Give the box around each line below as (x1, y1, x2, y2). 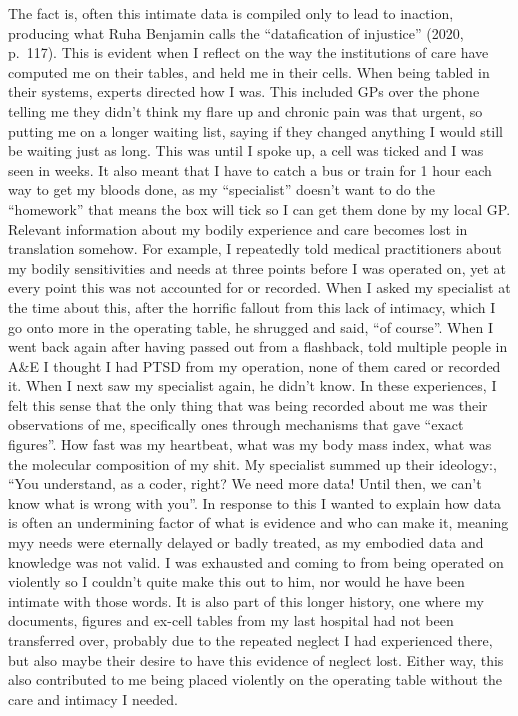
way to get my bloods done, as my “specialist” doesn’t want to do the (8, 179, 435, 200)
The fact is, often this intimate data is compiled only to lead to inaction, (8, 3, 454, 23)
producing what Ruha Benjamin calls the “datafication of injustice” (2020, (8, 22, 464, 43)
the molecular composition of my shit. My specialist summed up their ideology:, (8, 453, 497, 474)
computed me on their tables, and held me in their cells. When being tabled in (8, 61, 490, 82)
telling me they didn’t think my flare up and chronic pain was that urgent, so (8, 100, 483, 121)
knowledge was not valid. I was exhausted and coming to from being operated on (8, 551, 504, 572)
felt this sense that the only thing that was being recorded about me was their (8, 394, 488, 415)
